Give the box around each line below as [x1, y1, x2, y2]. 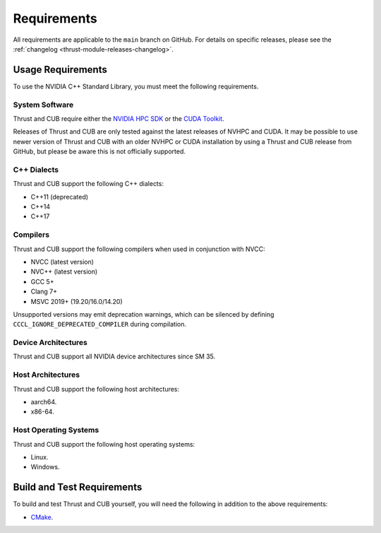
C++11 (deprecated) [30, 192, 88, 201]
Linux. [30, 452, 49, 461]
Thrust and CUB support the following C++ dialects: [13, 180, 164, 188]
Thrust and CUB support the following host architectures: [13, 385, 180, 393]
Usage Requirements [13, 64, 107, 76]
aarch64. [30, 398, 57, 406]
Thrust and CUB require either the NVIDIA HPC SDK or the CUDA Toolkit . [13, 114, 225, 123]
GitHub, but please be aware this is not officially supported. [13, 147, 186, 156]
